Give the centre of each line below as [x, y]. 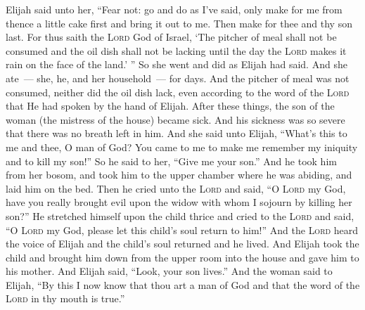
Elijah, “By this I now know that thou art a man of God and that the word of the [183, 284]
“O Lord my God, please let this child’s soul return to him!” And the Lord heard [182, 230]
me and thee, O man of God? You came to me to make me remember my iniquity [182, 147]
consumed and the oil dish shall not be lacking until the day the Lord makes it [176, 50]
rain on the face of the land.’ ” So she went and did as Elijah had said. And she [177, 64]
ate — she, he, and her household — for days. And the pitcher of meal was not [178, 78]
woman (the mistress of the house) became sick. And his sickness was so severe [175, 119]
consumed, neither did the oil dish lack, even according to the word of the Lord [178, 92]
